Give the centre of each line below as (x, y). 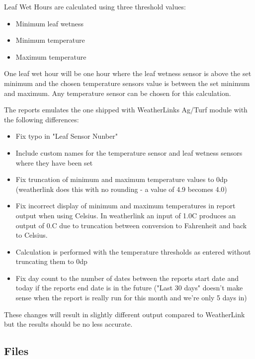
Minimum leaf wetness (50, 23)
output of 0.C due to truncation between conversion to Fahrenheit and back (131, 225)
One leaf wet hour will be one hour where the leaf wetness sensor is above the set (128, 73)
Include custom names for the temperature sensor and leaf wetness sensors (129, 152)
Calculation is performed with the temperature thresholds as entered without (133, 251)
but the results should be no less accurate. (68, 324)
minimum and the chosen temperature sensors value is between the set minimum (127, 83)
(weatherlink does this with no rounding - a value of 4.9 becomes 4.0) (121, 189)
